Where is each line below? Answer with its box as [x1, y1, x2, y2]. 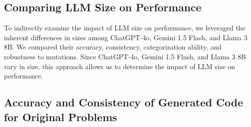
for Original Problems [4, 109, 117, 124]
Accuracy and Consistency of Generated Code [4, 95, 243, 110]
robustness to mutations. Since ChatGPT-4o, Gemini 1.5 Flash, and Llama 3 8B [4, 51, 246, 61]
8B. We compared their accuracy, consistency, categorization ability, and [4, 42, 222, 52]
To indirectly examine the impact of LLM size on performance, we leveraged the [4, 23, 246, 33]
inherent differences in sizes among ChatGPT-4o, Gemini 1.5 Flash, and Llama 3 [4, 32, 248, 42]
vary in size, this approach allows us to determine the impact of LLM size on [4, 61, 235, 71]
